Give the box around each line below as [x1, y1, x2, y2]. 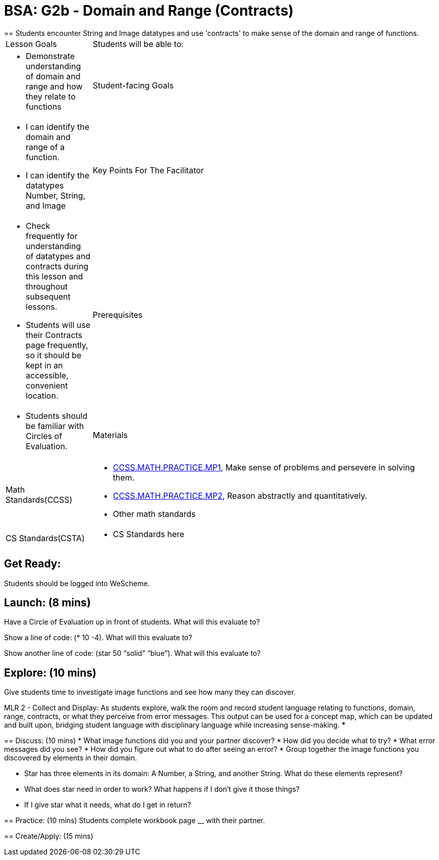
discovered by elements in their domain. [4, 753, 137, 762]
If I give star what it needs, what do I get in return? [24, 800, 191, 809]
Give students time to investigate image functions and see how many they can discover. [4, 688, 296, 697]
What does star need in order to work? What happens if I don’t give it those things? [24, 785, 300, 794]
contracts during [26, 261, 89, 271]
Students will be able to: [92, 38, 184, 49]
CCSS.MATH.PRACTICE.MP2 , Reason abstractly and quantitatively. [113, 490, 367, 501]
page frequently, [26, 340, 88, 350]
